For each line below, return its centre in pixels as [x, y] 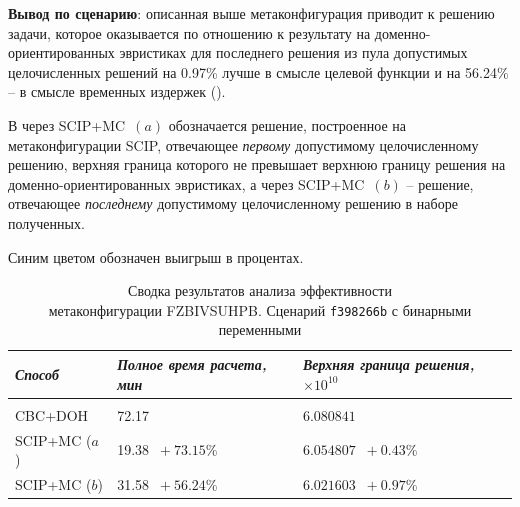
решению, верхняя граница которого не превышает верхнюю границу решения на [257, 164]
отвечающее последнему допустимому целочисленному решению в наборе [233, 203]
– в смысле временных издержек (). [117, 91]
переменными [260, 329]
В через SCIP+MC [67, 124]
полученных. [46, 222]
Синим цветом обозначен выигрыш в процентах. [156, 256]
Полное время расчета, [192, 363]
